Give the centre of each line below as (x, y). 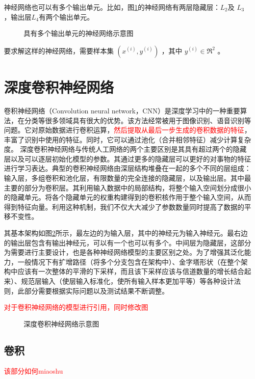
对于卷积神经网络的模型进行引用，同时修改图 (76, 307)
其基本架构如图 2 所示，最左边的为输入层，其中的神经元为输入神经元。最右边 (126, 233)
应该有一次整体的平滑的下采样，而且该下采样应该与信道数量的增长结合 (131, 271)
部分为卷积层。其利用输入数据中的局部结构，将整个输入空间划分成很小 (138, 187)
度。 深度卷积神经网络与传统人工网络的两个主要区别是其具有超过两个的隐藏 (125, 149)
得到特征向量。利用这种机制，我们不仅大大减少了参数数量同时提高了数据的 (124, 206)
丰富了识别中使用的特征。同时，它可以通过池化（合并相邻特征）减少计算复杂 (127, 139)
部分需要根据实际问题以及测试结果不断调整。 (96, 290)
